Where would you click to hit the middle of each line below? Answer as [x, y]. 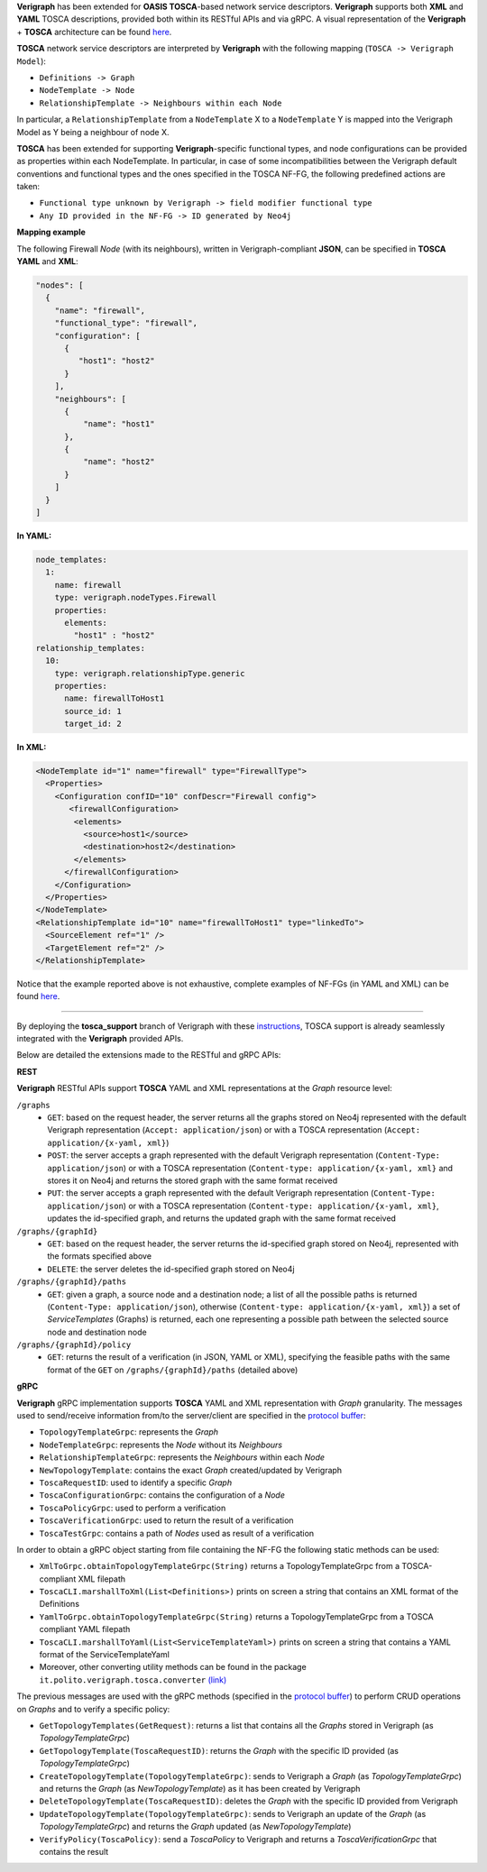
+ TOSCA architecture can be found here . [94, 32]
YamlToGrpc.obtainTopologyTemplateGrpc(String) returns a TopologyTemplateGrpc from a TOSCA [237, 1616]
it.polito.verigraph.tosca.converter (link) [133, 1679]
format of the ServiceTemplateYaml [105, 1655]
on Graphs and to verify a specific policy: [93, 1709]
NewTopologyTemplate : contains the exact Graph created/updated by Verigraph [191, 1470]
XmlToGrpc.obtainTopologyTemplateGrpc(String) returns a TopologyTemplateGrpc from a [220, 1566]
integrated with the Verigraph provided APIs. [100, 1039]
